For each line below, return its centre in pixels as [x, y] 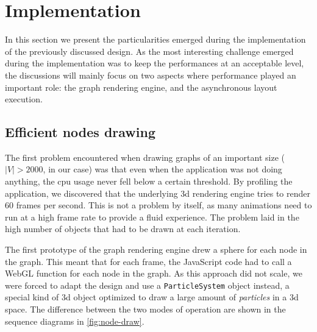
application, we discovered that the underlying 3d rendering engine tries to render [158, 193]
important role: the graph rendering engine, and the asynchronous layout [141, 87]
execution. [24, 99]
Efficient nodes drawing [80, 132]
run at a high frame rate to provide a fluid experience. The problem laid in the [152, 217]
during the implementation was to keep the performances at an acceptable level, [155, 63]
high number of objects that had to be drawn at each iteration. [123, 229]
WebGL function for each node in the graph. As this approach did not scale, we [154, 273]
